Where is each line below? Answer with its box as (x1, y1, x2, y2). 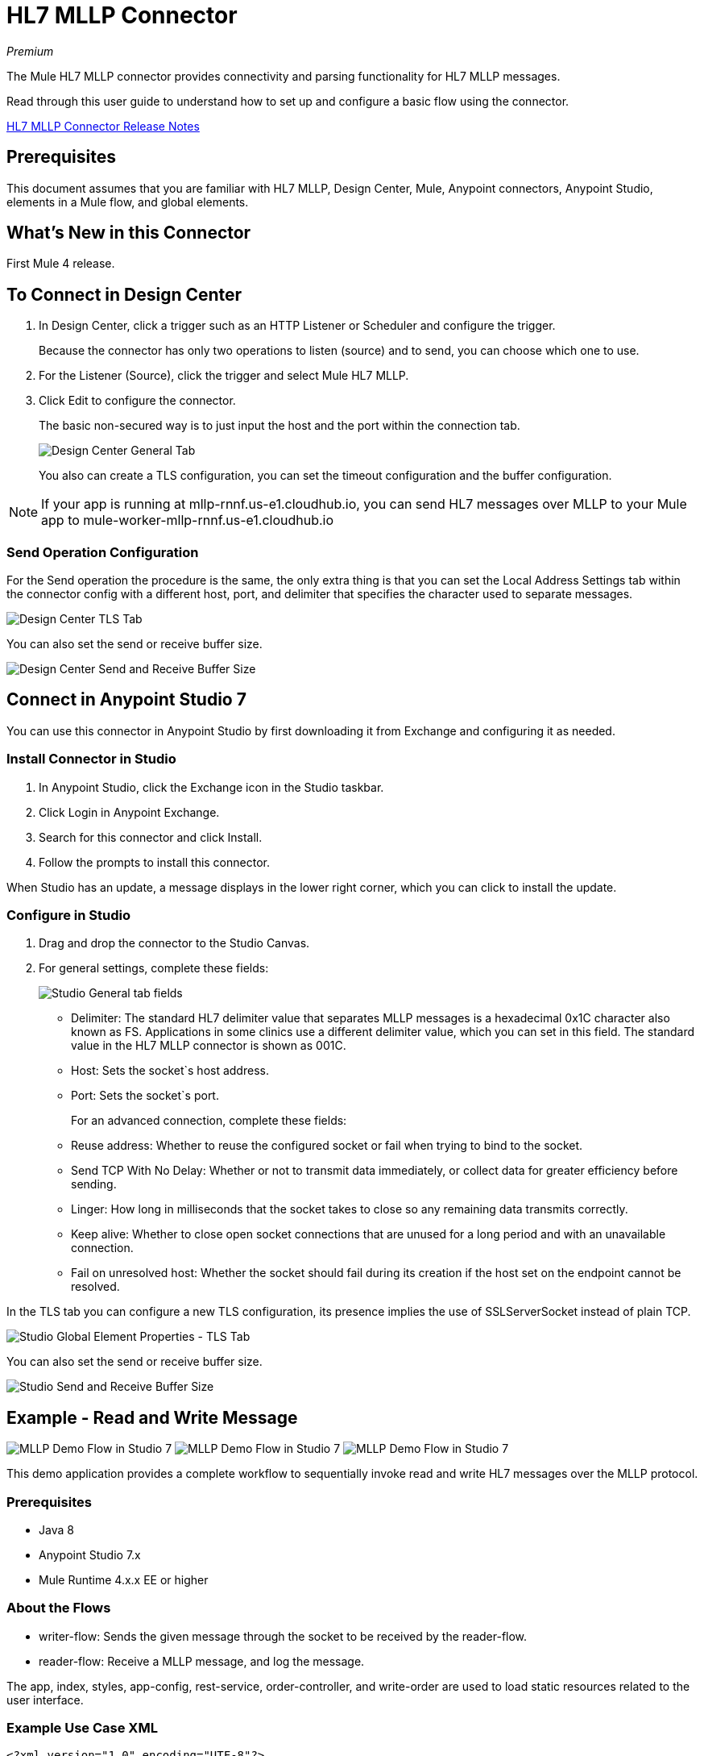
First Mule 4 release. (6, 256, 115, 271)
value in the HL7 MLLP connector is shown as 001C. (71, 1038, 346, 1053)
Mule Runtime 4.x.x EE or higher (39, 1572, 209, 1587)
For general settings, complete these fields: (39, 961, 269, 976)
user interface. (6, 1692, 84, 1707)
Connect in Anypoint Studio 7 (6, 689, 246, 710)
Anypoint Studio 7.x (39, 1547, 141, 1562)
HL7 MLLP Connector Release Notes (6, 119, 200, 133)
